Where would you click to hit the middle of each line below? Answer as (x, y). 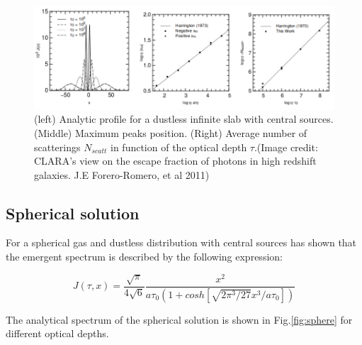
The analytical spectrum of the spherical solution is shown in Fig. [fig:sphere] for (179, 319)
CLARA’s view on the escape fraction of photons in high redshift (175, 161)
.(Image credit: (286, 147)
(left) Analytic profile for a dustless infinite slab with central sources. (184, 119)
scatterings (57, 147)
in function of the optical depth (179, 147)
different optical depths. (57, 333)
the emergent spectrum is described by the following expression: (144, 257)
